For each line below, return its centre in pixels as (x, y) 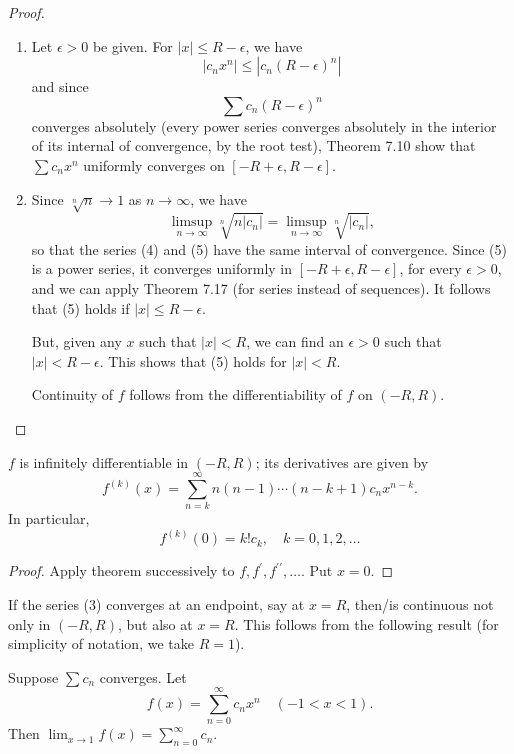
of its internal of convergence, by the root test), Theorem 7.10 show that (253, 145)
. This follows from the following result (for (366, 623)
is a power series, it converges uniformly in (162, 268)
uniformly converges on (154, 164)
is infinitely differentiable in (104, 461)
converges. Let (143, 676)
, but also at (155, 623)
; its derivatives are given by (342, 461)
